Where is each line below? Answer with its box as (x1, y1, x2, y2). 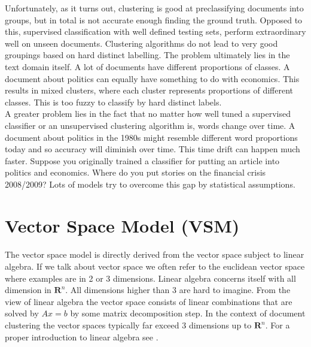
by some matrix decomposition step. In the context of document (70, 307, 306, 319)
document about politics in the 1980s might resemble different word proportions (5, 131, 298, 143)
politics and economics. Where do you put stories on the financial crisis (5, 166, 266, 179)
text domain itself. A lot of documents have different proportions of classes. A (5, 60, 290, 73)
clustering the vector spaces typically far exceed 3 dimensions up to (5, 319, 252, 331)
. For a (265, 319, 290, 331)
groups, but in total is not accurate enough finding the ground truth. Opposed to (5, 13, 303, 26)
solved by (5, 307, 39, 319)
